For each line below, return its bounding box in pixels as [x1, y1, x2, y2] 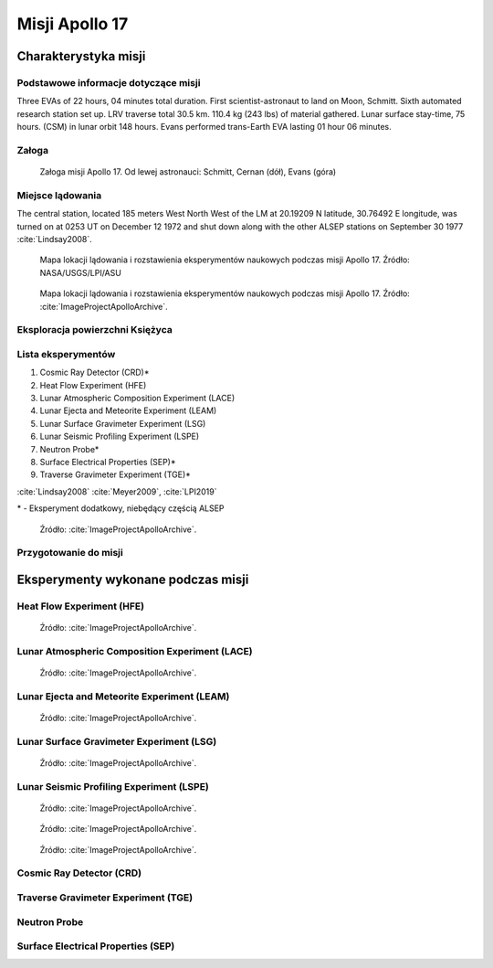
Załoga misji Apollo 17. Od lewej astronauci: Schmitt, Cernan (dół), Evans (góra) [39, 166, 337, 177]
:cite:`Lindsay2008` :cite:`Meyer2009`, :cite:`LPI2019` [16, 485, 217, 497]
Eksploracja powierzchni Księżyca [16, 324, 173, 336]
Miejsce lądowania [16, 188, 102, 201]
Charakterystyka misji [16, 48, 146, 64]
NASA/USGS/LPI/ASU [39, 267, 122, 278]
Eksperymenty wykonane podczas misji [16, 571, 249, 587]
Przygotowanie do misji [16, 547, 123, 559]
